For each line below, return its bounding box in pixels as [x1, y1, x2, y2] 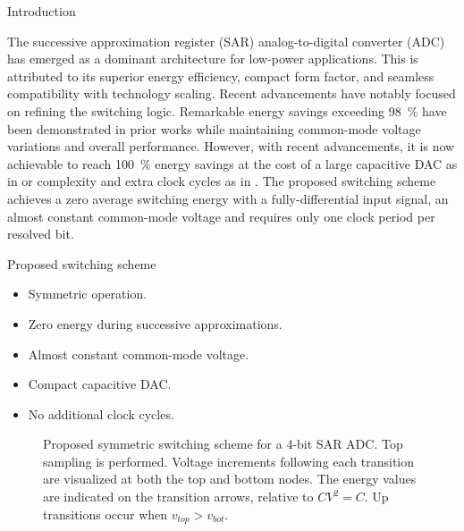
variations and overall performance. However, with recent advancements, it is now [7, 137, 455, 156]
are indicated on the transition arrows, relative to [43, 487, 314, 506]
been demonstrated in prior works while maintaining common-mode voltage [7, 119, 421, 138]
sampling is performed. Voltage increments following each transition [43, 451, 415, 470]
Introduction [7, 2, 76, 20]
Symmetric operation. [28, 284, 148, 303]
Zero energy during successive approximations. [28, 314, 283, 333]
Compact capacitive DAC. [28, 375, 172, 393]
